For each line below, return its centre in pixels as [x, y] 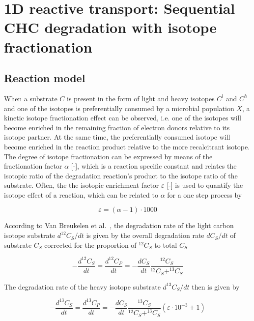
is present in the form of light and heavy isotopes [141, 98]
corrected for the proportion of [90, 245]
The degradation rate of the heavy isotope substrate [82, 286]
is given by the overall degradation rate [145, 235]
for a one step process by [205, 194]
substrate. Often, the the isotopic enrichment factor [82, 185]
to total [166, 245]
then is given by [216, 286]
